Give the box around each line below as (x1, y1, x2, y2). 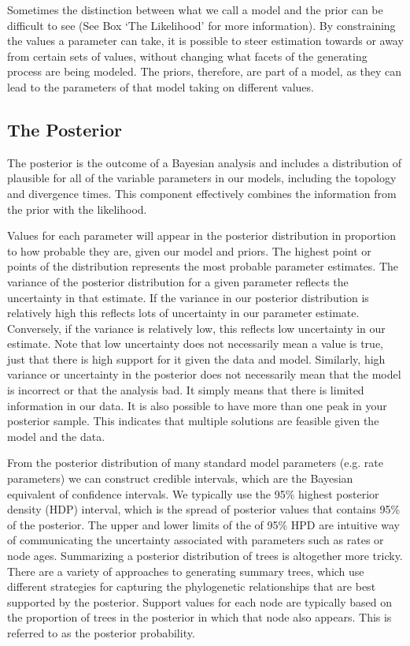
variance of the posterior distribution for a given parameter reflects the (7, 273, 349, 289)
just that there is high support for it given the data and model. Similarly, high (7, 350, 386, 367)
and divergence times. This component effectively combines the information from (7, 185, 397, 201)
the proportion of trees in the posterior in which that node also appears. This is (7, 609, 392, 625)
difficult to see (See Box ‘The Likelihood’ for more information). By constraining (7, 17, 396, 33)
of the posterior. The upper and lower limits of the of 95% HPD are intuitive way (7, 516, 400, 532)
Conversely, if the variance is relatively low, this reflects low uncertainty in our (7, 319, 386, 336)
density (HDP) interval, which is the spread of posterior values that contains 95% (7, 501, 401, 517)
